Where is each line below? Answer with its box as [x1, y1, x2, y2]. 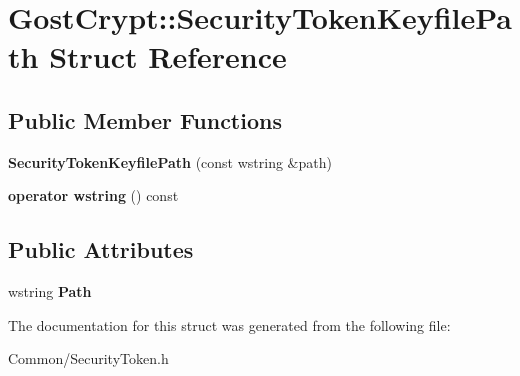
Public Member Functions [8, 104, 282, 135]
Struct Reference [49, 36, 287, 77]
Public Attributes [8, 234, 194, 265]
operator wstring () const [8, 185, 179, 206]
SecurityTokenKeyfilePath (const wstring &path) [8, 151, 332, 172]
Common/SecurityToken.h [8, 348, 169, 369]
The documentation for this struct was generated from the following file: [8, 314, 451, 335]
